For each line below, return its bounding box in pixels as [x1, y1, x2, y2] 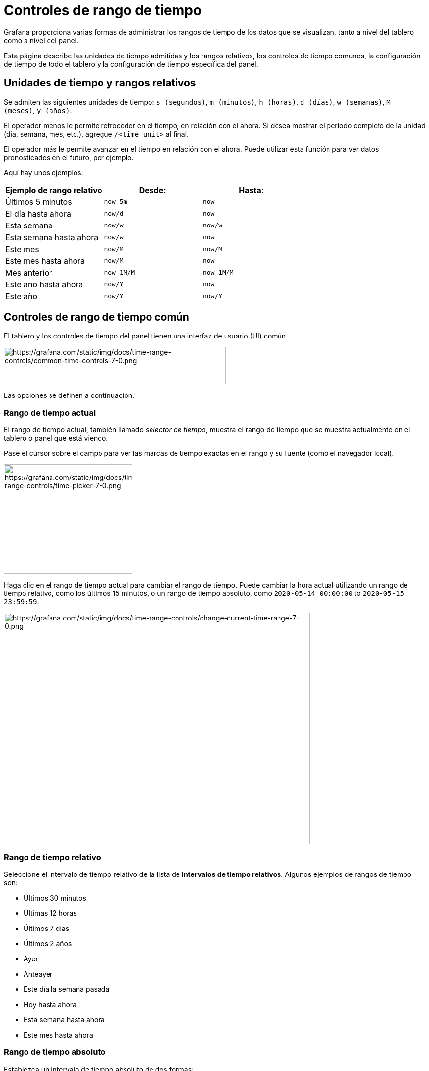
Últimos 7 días [24, 924, 70, 932]
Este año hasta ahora [5, 279, 83, 289]
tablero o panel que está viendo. [4, 434, 108, 443]
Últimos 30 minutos [24, 893, 86, 902]
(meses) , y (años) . [4, 106, 72, 114]
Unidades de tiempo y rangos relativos [4, 77, 196, 89]
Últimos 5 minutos [5, 197, 72, 207]
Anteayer [24, 969, 53, 978]
